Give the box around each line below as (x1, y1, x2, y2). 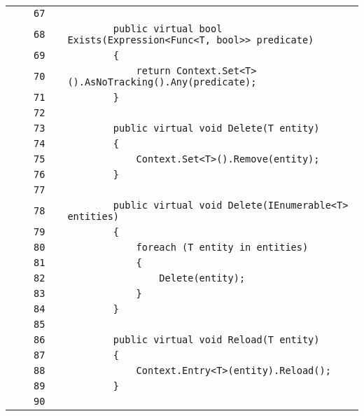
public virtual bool (113, 23, 223, 34)
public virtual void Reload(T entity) (113, 334, 320, 345)
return (136, 65, 171, 76)
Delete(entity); (159, 272, 246, 284)
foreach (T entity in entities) (136, 242, 309, 253)
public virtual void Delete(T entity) (113, 123, 320, 134)
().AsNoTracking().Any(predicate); (67, 76, 257, 88)
